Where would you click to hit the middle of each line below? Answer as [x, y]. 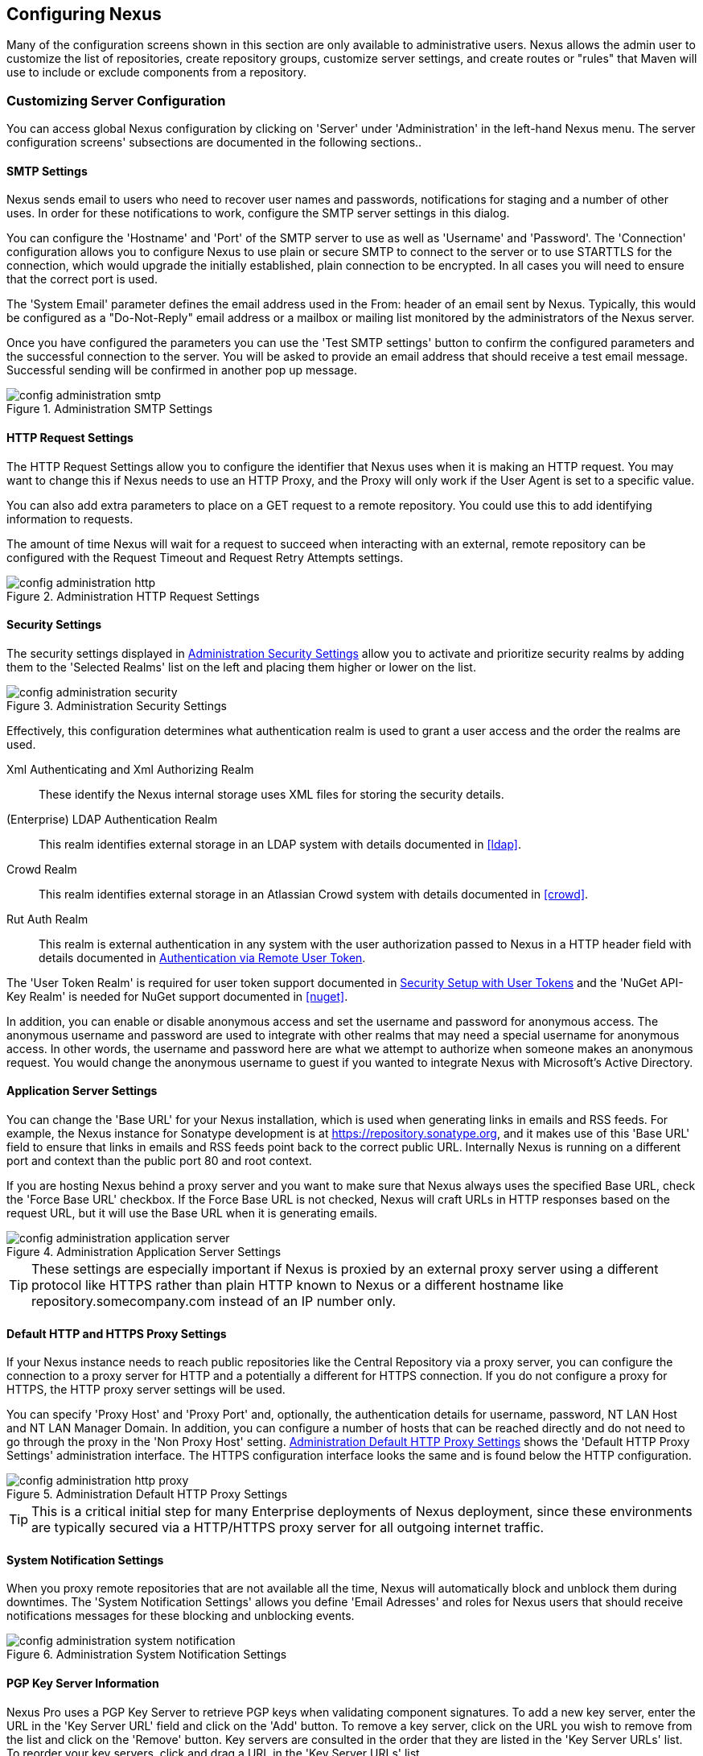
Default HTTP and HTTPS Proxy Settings [117, 1333]
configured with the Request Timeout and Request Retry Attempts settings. [205, 557]
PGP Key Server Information [83, 1684]
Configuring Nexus [84, 14]
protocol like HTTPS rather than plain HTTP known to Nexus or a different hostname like [298, 1285]
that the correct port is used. [82, 279]
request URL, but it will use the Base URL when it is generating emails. [192, 1213]
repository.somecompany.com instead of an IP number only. [214, 1302]
